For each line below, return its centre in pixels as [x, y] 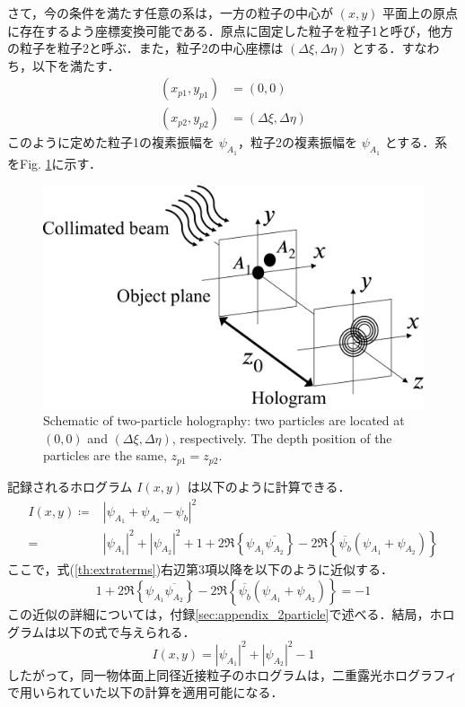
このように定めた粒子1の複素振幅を [111, 142]
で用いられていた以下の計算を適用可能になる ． [145, 692]
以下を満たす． [76, 65]
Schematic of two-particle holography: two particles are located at [224, 420]
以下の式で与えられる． [126, 631]
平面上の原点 [420, 13]
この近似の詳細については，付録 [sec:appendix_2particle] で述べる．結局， [219, 614]
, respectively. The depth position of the [282, 437]
